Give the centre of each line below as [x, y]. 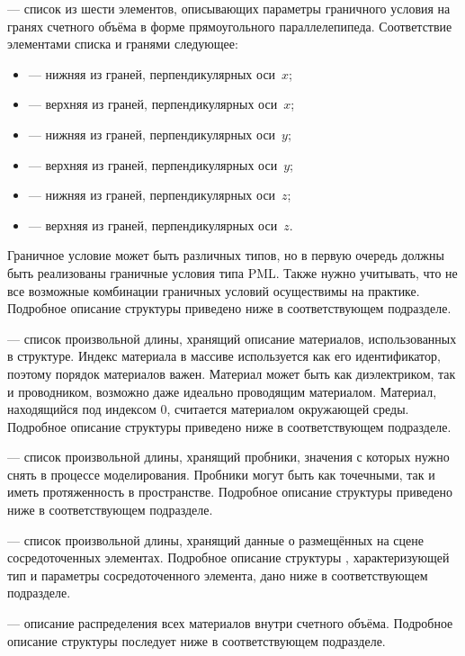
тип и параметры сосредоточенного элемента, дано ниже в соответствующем [218, 575]
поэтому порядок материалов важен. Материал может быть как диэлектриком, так [232, 373]
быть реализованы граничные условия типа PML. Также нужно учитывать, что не [232, 272]
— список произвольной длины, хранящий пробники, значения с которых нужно [228, 457]
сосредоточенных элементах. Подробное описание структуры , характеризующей [228, 557]
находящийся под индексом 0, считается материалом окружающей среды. [208, 409]
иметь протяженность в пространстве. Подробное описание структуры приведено [230, 492]
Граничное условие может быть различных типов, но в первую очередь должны [226, 255]
